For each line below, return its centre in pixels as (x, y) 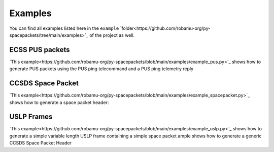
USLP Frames (31, 117)
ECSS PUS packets (40, 50)
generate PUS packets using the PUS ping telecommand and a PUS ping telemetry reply (101, 69)
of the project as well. (112, 35)
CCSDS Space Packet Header (41, 143)
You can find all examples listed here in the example (64, 28)
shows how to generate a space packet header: (59, 102)
